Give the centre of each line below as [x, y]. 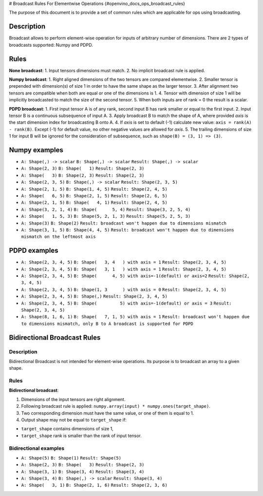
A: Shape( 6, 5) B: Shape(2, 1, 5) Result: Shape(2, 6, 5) [94, 196]
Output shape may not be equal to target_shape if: [74, 420]
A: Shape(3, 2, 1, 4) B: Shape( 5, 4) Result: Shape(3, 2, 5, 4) [106, 209]
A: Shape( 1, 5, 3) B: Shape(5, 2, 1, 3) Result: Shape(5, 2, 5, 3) [106, 216]
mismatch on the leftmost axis [58, 237]
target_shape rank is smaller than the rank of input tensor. [82, 436]
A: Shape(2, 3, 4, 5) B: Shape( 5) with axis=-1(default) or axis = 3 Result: [126, 303]
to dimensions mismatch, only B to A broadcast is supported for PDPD [107, 324]
